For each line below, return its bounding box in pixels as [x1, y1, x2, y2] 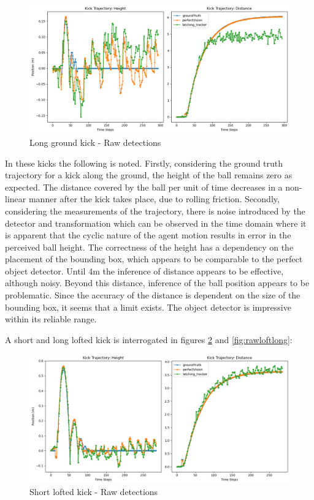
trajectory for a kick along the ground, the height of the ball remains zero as [5, 169, 293, 181]
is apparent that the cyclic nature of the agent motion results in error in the [5, 229, 291, 241]
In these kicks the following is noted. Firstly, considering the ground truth [5, 156, 283, 169]
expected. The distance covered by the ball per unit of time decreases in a [5, 180, 283, 193]
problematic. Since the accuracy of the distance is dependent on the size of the [5, 289, 301, 301]
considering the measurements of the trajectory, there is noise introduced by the [5, 204, 305, 217]
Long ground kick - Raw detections [29, 135, 161, 148]
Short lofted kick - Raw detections [29, 485, 158, 498]
